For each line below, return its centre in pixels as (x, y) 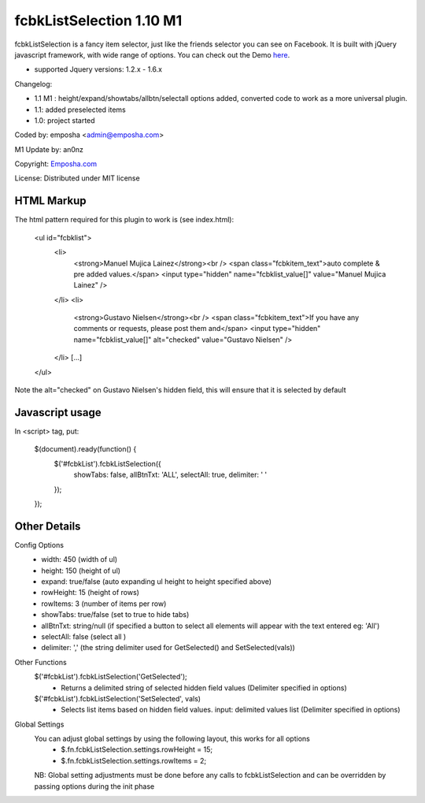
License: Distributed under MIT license (78, 178)
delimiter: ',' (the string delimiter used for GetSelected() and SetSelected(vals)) (168, 648)
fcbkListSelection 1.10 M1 (98, 20)
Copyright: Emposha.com (56, 164)
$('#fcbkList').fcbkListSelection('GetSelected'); (111, 677)
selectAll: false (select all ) (84, 636)
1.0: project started (65, 120)
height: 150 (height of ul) (81, 571)
